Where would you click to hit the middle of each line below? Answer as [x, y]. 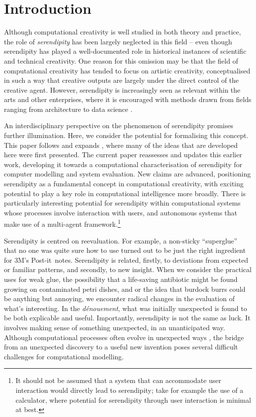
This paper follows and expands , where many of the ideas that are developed [121, 145]
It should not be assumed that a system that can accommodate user [118, 380]
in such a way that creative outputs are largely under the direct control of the [121, 80]
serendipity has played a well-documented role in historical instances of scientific [125, 51]
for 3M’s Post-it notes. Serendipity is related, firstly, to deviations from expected [126, 260]
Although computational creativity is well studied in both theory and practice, [123, 32]
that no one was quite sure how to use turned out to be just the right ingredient [125, 250]
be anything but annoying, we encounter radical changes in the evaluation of [119, 298]
